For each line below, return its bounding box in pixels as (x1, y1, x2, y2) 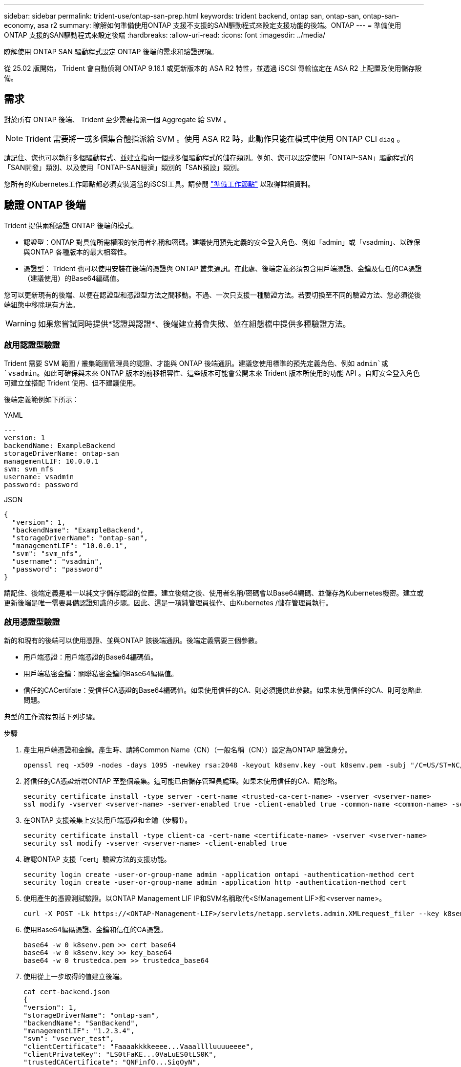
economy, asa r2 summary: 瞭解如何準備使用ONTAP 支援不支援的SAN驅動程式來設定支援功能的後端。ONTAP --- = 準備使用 (4, 21, 401, 29)
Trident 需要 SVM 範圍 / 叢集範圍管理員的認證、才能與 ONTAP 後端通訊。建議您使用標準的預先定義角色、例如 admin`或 (4, 359, 388, 368)
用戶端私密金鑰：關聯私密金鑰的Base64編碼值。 (23, 669, 178, 678)
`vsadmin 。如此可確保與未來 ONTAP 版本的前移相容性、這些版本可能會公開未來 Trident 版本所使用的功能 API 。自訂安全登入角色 (4, 369, 420, 378)
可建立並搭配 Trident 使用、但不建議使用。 (4, 379, 140, 387)
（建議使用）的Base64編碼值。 (23, 274, 124, 282)
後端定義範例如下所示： (4, 395, 79, 404)
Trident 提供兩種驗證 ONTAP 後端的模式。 (4, 221, 138, 230)
